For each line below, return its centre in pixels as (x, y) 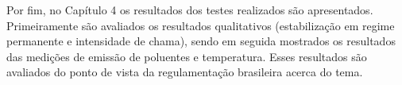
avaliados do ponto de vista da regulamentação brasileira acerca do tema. (185, 72)
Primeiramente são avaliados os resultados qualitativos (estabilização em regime (201, 25)
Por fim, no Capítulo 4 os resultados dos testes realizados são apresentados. (190, 10)
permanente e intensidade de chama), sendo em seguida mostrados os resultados (201, 41)
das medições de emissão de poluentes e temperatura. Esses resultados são (187, 56)
